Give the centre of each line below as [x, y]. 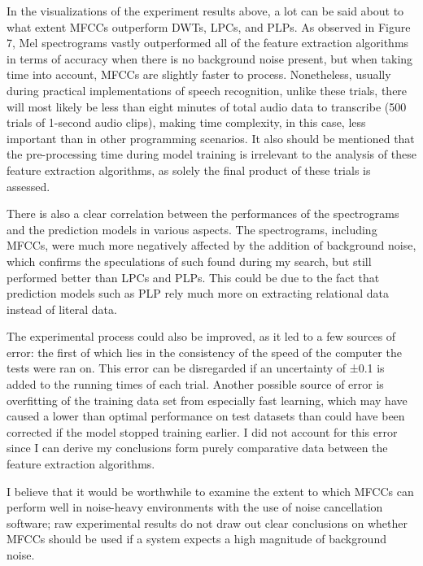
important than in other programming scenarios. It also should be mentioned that [211, 138]
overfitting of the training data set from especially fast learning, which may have [207, 400]
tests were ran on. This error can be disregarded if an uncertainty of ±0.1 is [196, 368]
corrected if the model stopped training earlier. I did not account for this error [202, 431]
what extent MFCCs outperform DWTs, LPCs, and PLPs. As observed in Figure [209, 26]
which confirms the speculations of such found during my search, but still [189, 261]
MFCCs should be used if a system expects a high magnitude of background [196, 539]
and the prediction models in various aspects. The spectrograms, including [192, 229]
